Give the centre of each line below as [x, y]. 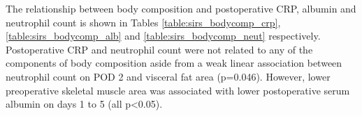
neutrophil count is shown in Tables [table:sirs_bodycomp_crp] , [143, 22]
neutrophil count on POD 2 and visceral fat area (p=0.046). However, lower [168, 76]
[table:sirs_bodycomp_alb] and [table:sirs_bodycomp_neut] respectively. [163, 36]
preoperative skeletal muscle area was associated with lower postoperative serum [178, 90]
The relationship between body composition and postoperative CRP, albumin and [181, 8]
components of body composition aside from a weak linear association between [174, 63]
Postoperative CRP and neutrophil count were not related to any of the [159, 49]
